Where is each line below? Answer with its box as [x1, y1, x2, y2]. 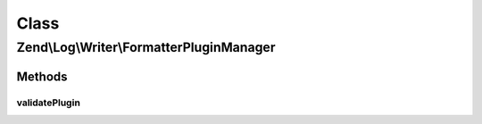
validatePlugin [16, 96, 80, 109]
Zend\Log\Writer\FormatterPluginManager [16, 39, 276, 55]
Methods [16, 69, 68, 84]
